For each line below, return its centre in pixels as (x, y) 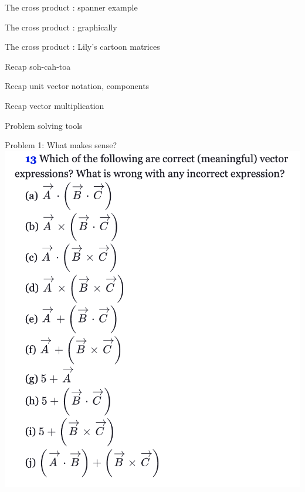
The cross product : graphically (61, 27)
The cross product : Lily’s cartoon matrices (82, 47)
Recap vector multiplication (55, 105)
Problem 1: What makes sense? (61, 145)
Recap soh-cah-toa (38, 66)
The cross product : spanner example (71, 7)
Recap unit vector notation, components (77, 86)
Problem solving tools (44, 125)
